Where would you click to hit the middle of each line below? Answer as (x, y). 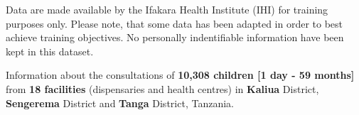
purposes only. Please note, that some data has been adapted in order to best (175, 23)
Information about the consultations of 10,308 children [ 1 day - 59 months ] (180, 75)
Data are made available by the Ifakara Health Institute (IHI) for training (167, 9)
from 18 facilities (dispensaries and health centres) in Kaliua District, (162, 88)
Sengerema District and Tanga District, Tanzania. (120, 103)
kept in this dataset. (50, 51)
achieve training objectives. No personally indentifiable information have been (175, 37)
